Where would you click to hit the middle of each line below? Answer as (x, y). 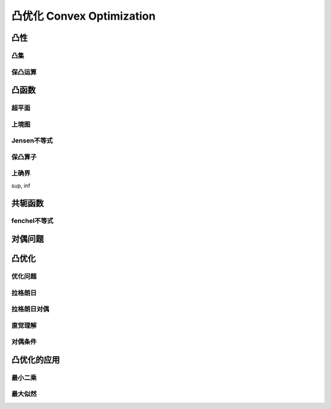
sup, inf (21, 185)
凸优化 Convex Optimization (83, 16)
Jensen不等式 (32, 141)
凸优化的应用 (36, 360)
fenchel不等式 (32, 221)
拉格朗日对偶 (30, 309)
